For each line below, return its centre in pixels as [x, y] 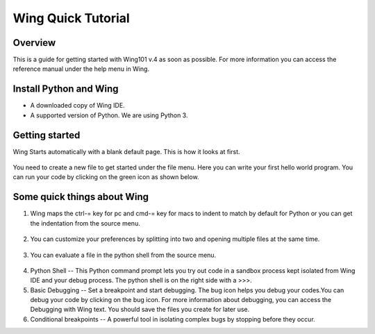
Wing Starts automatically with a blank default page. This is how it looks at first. [126, 151]
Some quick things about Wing [81, 197]
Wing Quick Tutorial [71, 18]
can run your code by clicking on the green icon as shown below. [106, 177]
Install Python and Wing [66, 89]
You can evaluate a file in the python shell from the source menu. [123, 255]
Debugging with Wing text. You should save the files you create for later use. [140, 310]
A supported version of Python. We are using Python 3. [109, 115]
